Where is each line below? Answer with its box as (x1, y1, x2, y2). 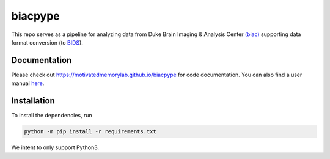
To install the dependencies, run (11, 112, 92, 119)
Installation (11, 95, 55, 106)
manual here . (11, 79, 45, 87)
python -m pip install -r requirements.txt (24, 128, 157, 135)
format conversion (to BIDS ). (11, 39, 84, 46)
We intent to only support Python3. (11, 144, 100, 151)
